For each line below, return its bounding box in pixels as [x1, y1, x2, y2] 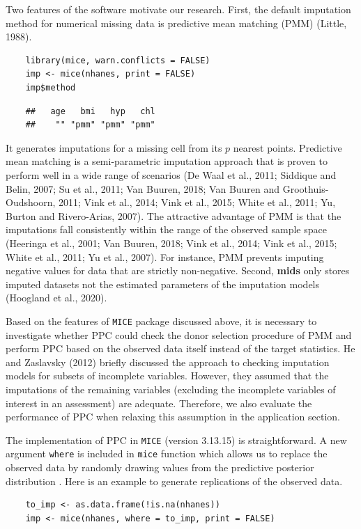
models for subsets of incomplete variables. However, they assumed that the [6, 368, 329, 383]
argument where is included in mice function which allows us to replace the [6, 446, 328, 461]
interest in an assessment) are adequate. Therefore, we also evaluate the [6, 395, 312, 410]
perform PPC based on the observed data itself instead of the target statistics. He [6, 341, 355, 356]
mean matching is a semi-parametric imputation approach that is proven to [6, 154, 328, 168]
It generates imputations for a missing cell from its [6, 140, 222, 155]
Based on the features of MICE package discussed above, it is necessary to [6, 313, 317, 328]
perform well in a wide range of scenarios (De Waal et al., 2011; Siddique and [6, 167, 337, 182]
